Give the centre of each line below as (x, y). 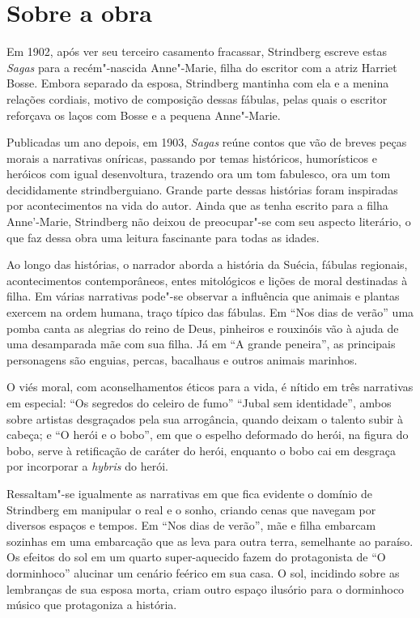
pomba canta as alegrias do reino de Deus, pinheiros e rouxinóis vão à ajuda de (203, 328)
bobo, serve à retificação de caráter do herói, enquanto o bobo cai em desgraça (202, 450)
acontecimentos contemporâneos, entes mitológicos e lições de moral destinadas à (207, 280)
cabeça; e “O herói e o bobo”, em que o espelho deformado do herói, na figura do (208, 435)
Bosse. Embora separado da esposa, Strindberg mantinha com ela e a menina (198, 83)
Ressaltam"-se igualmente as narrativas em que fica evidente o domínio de (189, 493)
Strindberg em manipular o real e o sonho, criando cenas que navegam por (191, 509)
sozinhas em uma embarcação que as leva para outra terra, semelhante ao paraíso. (210, 541)
